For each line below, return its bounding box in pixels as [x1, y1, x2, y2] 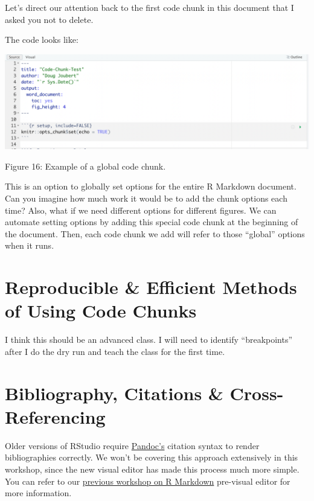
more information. [5, 487, 72, 499]
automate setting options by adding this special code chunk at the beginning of [5, 215, 298, 228]
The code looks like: [5, 33, 78, 46]
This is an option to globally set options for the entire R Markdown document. [5, 180, 296, 193]
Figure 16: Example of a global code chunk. [5, 159, 166, 172]
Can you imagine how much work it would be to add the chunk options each [5, 192, 287, 205]
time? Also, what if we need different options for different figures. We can [5, 203, 277, 216]
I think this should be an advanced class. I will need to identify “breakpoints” [5, 333, 293, 346]
